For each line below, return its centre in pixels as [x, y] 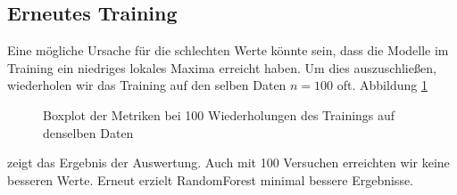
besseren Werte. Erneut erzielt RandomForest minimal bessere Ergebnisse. [211, 179]
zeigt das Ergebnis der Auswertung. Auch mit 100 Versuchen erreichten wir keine [228, 162]
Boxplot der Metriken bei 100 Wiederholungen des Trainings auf [219, 114]
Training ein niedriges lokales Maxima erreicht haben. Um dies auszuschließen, [222, 67]
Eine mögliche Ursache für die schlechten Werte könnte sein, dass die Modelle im [228, 50]
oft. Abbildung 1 [382, 85]
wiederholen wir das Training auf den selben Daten [147, 85]
